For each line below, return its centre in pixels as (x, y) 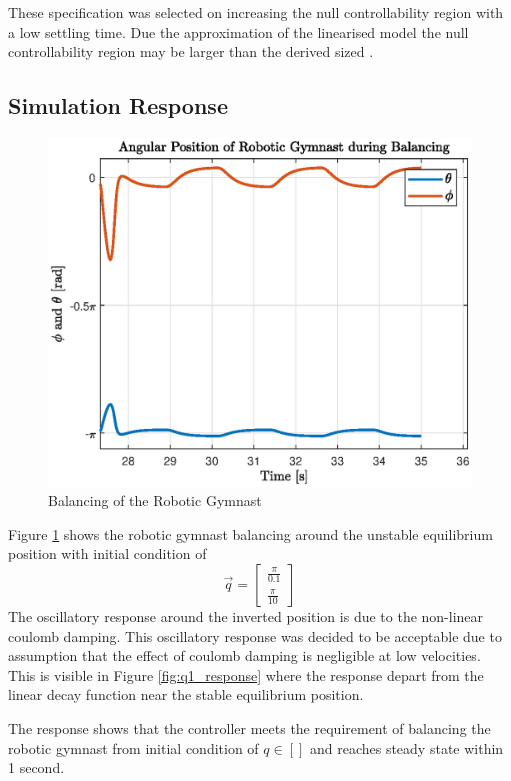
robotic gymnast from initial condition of (133, 747)
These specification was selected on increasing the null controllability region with (256, 12)
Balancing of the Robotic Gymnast (155, 500)
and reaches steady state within (406, 747)
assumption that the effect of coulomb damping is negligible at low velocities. (244, 655)
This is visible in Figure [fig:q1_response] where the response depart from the (246, 674)
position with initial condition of (107, 553)
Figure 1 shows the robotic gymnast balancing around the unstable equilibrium (250, 533)
